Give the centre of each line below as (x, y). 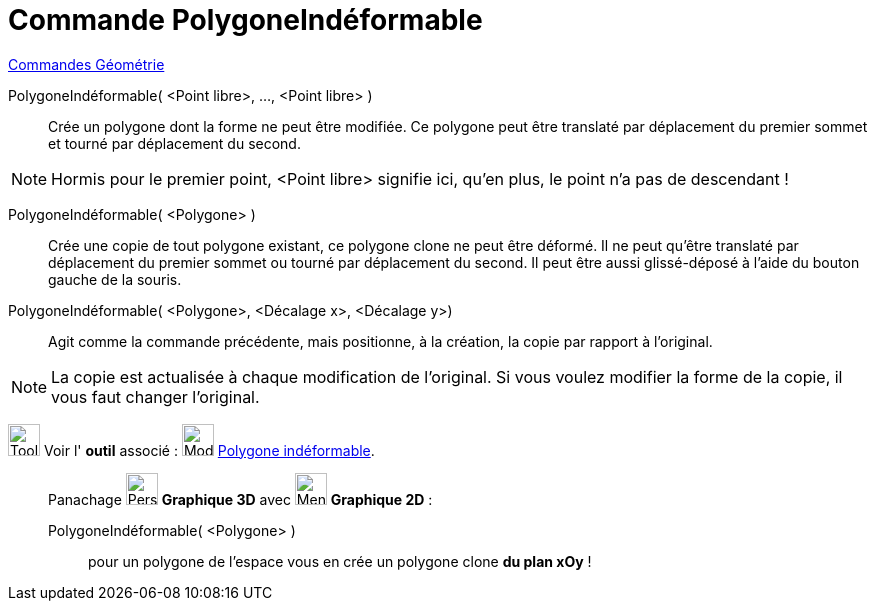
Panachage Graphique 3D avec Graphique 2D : (240, 499)
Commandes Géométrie (86, 64)
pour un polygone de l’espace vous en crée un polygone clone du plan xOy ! (340, 561)
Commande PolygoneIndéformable (245, 20)
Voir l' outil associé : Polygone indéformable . (209, 450)
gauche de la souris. (115, 279)
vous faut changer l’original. (155, 396)
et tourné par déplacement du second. (174, 143)
